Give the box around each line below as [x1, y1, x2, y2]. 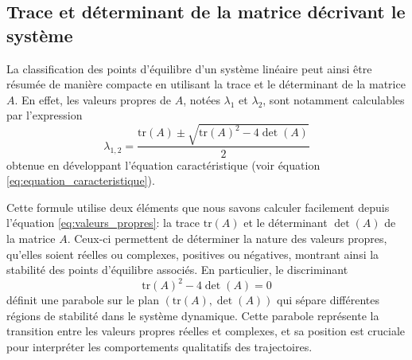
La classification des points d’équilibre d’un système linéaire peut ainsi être [6, 60, 372, 76]
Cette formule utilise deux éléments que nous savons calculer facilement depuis [6, 198, 390, 215]
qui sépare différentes [277, 292, 379, 308]
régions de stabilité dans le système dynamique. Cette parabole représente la [6, 307, 379, 323]
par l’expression [6, 107, 83, 123]
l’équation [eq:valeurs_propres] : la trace [6, 214, 200, 231]
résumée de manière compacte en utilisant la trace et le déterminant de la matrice [6, 76, 406, 92]
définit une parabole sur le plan [6, 292, 159, 308]
